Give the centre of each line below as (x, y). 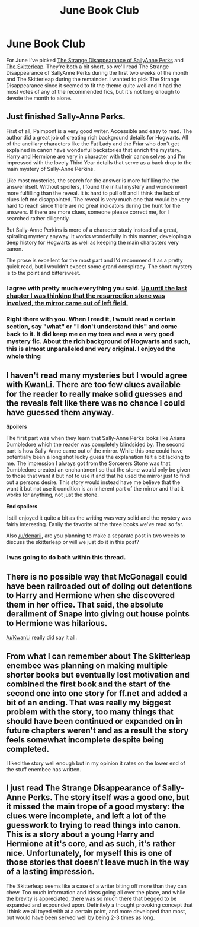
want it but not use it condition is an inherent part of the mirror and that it (95, 489)
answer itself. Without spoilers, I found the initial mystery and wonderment (97, 186)
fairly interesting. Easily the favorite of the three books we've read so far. (95, 524)
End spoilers (22, 507)
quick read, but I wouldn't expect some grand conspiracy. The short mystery (99, 266)
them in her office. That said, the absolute (85, 604)
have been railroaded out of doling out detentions (99, 586)
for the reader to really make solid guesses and (95, 393)
